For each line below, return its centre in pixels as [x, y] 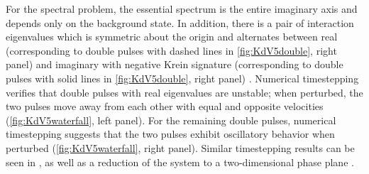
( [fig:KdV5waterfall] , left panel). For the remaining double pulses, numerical [171, 120]
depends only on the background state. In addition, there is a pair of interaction [180, 22]
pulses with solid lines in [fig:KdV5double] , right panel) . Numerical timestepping [182, 78]
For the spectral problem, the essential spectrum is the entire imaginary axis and [182, 9]
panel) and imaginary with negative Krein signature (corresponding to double [175, 64]
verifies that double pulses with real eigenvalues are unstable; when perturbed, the [184, 92]
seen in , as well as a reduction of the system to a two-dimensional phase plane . [180, 162]
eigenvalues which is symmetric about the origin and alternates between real [172, 37]
